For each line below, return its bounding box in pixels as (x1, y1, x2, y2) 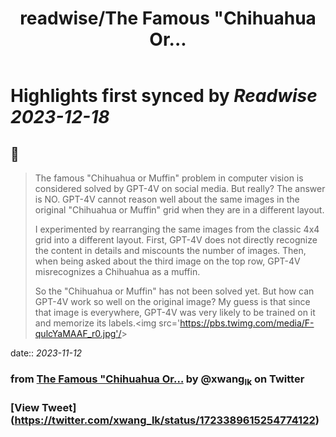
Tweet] (41, 401, 77, 415)
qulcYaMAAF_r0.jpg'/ (34, 328, 122, 339)
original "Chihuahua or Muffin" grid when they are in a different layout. (34, 204, 325, 216)
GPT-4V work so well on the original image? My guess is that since (34, 296, 311, 307)
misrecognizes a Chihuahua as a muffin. (34, 266, 201, 277)
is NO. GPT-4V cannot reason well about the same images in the (34, 193, 300, 205)
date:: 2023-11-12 (10, 347, 83, 359)
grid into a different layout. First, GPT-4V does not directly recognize (34, 234, 318, 246)
